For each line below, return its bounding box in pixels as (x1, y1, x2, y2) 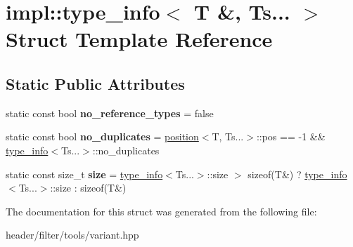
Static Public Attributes (6, 72, 185, 94)
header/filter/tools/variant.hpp (6, 227, 139, 242)
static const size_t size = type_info (6, 166, 163, 181)
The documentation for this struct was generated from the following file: (6, 203, 317, 218)
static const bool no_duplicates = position (6, 129, 199, 144)
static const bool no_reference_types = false (6, 105, 214, 120)
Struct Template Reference (6, 25, 273, 53)
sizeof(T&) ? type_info (248, 166, 347, 181)
